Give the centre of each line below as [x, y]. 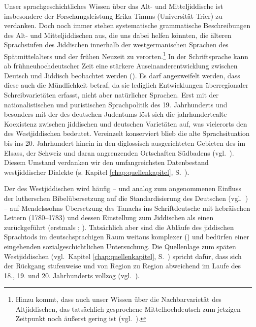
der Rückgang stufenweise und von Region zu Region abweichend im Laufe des [122, 266]
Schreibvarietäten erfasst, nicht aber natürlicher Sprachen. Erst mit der [111, 95]
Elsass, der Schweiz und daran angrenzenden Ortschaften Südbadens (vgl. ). [119, 152]
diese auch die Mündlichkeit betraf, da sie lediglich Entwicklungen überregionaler [126, 85]
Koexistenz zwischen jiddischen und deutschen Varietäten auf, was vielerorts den [126, 123]
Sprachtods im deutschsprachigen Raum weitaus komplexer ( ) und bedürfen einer [127, 237]
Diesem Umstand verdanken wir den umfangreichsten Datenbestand [106, 162]
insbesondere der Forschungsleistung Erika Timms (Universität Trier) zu [113, 16]
